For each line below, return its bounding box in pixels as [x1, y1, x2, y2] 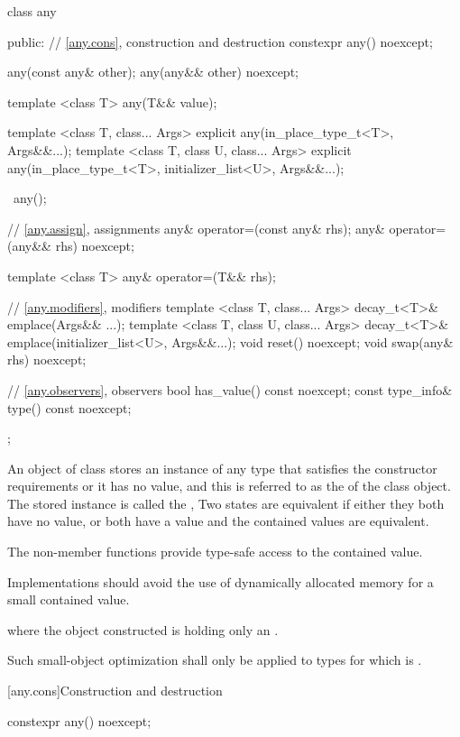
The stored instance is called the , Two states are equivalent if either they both [7, 493, 445, 512]
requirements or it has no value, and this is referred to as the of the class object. [7, 476, 451, 495]
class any [7, 2, 57, 20]
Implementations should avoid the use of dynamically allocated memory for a [7, 572, 434, 591]
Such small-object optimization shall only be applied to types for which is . [7, 650, 422, 669]
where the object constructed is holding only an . [7, 620, 279, 639]
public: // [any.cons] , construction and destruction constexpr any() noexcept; [7, 32, 433, 51]
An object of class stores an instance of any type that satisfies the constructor [7, 458, 437, 477]
